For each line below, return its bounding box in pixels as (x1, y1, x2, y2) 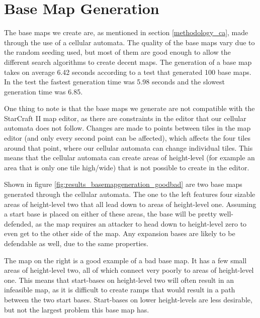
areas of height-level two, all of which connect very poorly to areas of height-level (4, 265, 254, 275)
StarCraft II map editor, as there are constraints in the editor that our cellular (4, 113, 246, 123)
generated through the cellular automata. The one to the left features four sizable (4, 189, 255, 199)
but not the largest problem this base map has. (4, 304, 149, 314)
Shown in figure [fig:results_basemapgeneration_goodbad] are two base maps (4, 179, 242, 189)
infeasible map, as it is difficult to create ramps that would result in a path (4, 284, 235, 295)
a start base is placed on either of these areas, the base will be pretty (4, 208, 217, 219)
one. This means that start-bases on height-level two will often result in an (4, 274, 234, 285)
